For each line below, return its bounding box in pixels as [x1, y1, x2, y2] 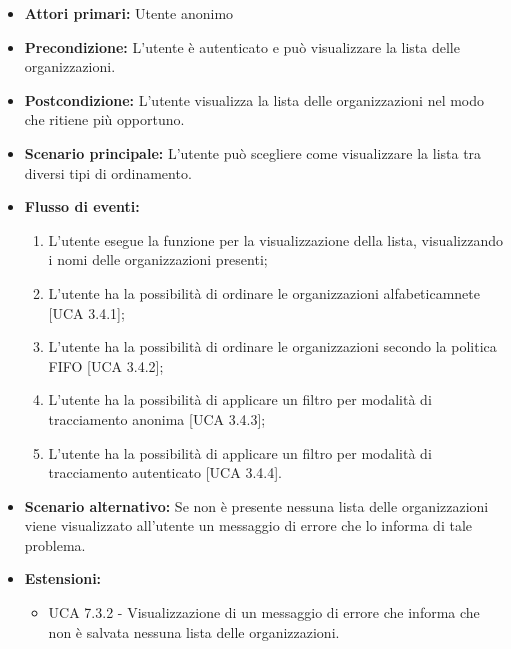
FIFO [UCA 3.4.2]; [48, 355, 164, 376]
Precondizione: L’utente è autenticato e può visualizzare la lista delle [24, 36, 460, 57]
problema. [24, 534, 86, 555]
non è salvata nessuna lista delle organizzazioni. [48, 621, 340, 642]
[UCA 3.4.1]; [48, 302, 125, 323]
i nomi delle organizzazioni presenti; [48, 249, 268, 270]
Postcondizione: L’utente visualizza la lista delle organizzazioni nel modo [24, 89, 485, 110]
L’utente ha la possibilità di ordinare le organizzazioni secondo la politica [48, 336, 497, 357]
